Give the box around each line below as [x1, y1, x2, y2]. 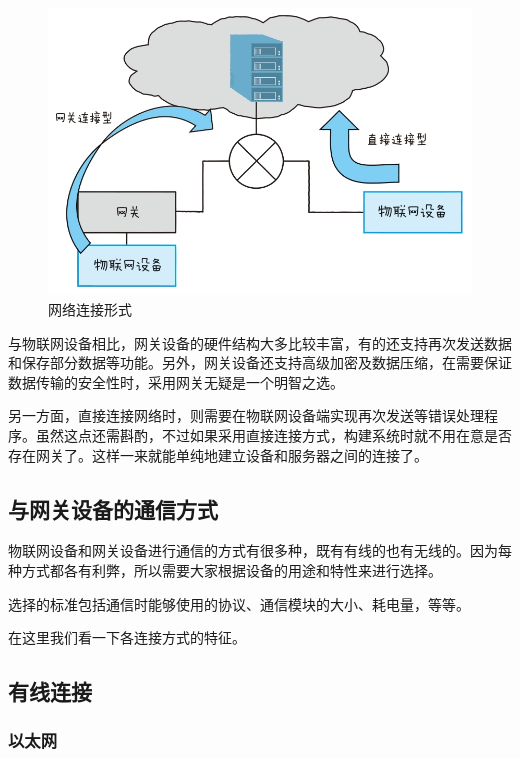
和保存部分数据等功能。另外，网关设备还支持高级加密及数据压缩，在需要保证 [8, 352, 512, 373]
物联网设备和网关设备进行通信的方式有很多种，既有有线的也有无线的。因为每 [8, 540, 512, 561]
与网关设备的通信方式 [8, 493, 218, 524]
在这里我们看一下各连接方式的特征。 [8, 627, 246, 648]
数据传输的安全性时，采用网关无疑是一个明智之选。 [8, 371, 344, 392]
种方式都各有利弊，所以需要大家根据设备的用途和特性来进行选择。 [8, 559, 442, 580]
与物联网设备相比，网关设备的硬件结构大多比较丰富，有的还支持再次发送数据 [8, 332, 512, 353]
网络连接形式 [48, 298, 132, 319]
